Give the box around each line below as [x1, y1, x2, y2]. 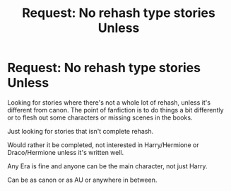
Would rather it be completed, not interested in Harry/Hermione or [7, 140, 199, 149]
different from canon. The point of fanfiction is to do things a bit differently [7, 105, 224, 114]
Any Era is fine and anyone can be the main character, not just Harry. [7, 161, 208, 170]
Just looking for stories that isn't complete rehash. [7, 127, 154, 135]
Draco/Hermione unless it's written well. [7, 148, 124, 156]
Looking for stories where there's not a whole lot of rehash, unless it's [7, 98, 211, 107]
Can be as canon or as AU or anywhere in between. [7, 175, 158, 184]
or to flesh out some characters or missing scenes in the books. [7, 113, 193, 122]
